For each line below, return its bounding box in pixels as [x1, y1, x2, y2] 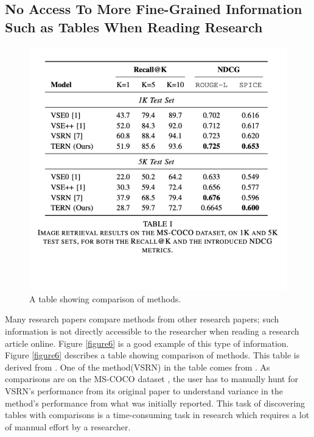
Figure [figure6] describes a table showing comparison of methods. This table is [5, 349, 300, 361]
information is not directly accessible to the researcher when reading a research [5, 325, 299, 337]
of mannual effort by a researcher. [5, 420, 131, 433]
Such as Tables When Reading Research [5, 17, 263, 36]
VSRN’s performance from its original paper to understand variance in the [5, 384, 283, 397]
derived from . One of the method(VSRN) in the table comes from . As [5, 360, 270, 373]
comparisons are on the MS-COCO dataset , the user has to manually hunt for [5, 372, 298, 385]
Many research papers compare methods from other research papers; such [5, 313, 279, 325]
